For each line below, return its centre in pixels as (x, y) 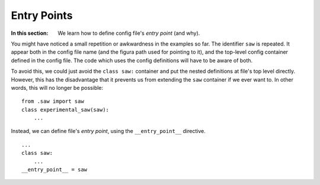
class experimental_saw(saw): (65, 110)
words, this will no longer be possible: (57, 87)
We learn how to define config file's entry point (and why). (129, 33)
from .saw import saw (53, 101)
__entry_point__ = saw (55, 170)
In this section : (30, 33)
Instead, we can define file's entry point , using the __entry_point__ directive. (108, 131)
